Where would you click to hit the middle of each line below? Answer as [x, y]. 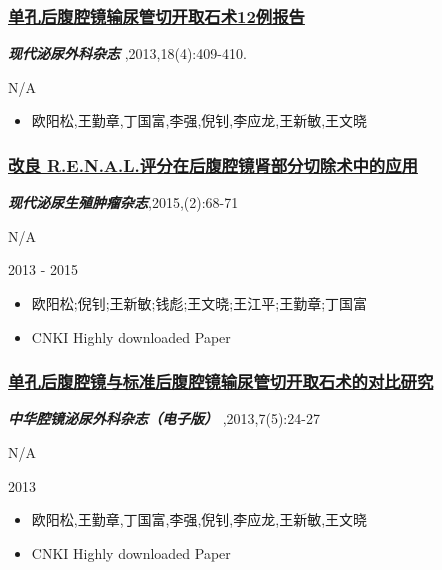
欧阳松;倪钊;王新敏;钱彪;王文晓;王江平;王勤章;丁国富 [199, 303]
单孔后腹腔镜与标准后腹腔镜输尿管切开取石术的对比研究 [221, 381]
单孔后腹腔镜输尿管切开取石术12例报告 [156, 15]
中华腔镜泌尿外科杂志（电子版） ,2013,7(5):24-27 [164, 418]
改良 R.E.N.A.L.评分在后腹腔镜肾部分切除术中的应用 [213, 164]
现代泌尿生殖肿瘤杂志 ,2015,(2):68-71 [123, 202]
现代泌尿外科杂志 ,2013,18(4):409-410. [127, 53]
